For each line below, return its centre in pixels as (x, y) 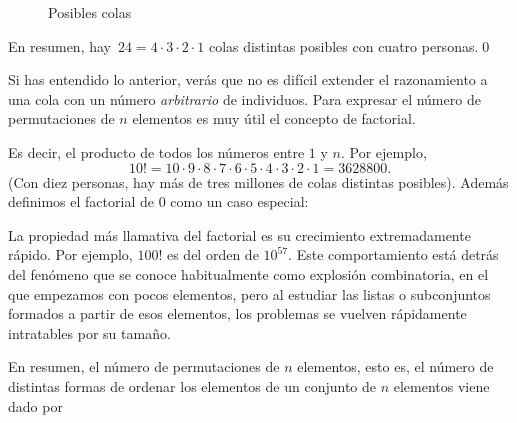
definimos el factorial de (81, 201)
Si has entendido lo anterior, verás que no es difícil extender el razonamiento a (248, 79)
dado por (35, 405)
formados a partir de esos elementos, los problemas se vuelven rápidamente (237, 313)
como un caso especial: (239, 201)
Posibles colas (90, 12)
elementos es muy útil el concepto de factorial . (274, 118)
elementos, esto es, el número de (395, 366)
